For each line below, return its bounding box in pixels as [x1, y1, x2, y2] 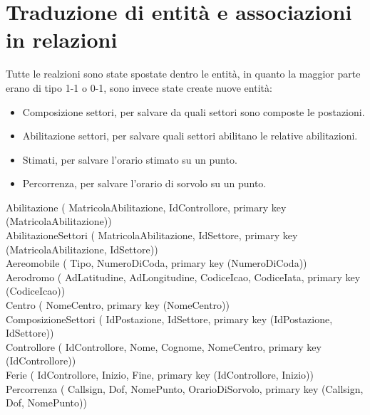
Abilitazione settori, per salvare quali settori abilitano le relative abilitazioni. [22, 128, 358, 143]
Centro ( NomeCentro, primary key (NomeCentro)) [6, 298, 230, 312]
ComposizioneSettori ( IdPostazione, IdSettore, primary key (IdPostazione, [6, 311, 333, 326]
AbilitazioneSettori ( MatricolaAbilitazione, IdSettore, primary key [6, 228, 298, 243]
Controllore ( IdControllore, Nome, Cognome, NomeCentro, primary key [6, 339, 322, 354]
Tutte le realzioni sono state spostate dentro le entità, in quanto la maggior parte [6, 66, 361, 81]
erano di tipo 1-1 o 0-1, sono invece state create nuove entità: [6, 80, 272, 95]
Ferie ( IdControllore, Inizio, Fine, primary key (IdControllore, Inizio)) [6, 367, 314, 382]
